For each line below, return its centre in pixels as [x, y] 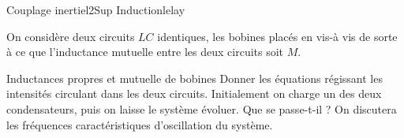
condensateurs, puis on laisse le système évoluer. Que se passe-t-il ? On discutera [202, 108]
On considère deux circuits [71, 36]
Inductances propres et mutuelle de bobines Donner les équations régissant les [195, 78]
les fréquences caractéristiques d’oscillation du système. [140, 124]
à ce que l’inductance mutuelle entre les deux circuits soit [145, 52]
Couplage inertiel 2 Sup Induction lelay [96, 9]
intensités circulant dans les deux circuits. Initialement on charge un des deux [194, 93]
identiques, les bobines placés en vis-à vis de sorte [277, 36]
